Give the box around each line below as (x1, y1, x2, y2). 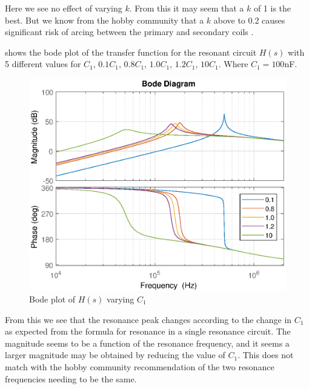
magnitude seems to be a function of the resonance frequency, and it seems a (5, 336, 290, 349)
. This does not (238, 348, 294, 361)
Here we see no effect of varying (5, 2, 122, 14)
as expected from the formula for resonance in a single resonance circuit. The (5, 325, 291, 338)
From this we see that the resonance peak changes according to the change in (5, 313, 292, 325)
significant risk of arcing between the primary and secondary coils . (5, 25, 254, 38)
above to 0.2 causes (213, 13, 285, 26)
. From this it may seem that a (129, 2, 244, 14)
